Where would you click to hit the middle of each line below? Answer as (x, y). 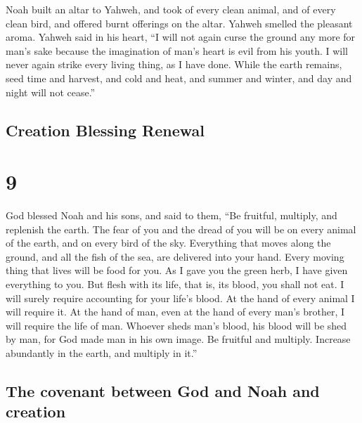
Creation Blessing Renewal (105, 130)
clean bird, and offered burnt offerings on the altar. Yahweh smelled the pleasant (179, 23)
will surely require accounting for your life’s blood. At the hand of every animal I (180, 298)
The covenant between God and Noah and (163, 390)
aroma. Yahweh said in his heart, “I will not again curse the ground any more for (181, 37)
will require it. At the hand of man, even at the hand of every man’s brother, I (175, 312)
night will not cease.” (51, 92)
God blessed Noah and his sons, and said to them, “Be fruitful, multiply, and (172, 215)
